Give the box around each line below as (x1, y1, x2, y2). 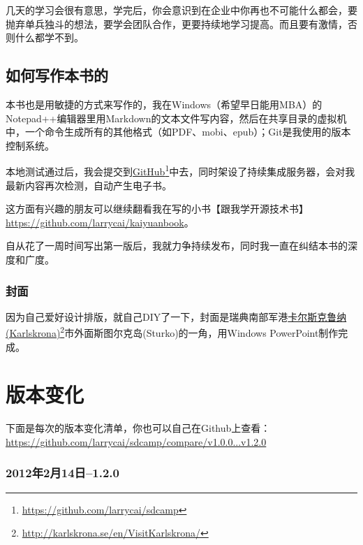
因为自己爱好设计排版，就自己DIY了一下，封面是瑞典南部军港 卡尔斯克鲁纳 (6, 309, 347, 324)
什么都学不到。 (15, 30, 84, 45)
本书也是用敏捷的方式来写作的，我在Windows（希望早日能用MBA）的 (6, 96, 323, 111)
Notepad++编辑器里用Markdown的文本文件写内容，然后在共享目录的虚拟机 (6, 110, 347, 125)
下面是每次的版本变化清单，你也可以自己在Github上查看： (6, 421, 271, 435)
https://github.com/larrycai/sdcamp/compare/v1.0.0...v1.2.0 (6, 434, 267, 449)
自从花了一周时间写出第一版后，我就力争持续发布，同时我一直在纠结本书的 (6, 238, 348, 253)
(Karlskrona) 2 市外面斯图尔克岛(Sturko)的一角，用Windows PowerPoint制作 (6, 324, 339, 340)
